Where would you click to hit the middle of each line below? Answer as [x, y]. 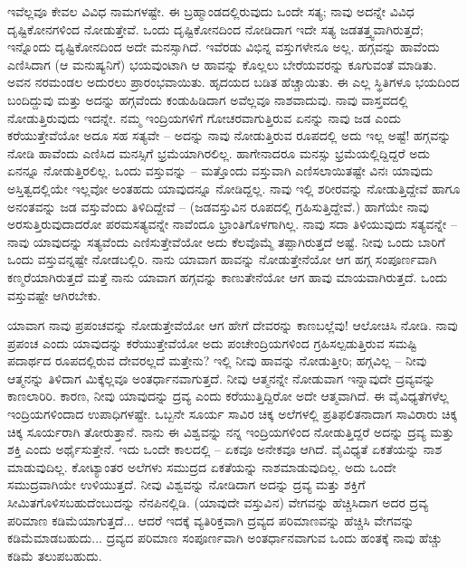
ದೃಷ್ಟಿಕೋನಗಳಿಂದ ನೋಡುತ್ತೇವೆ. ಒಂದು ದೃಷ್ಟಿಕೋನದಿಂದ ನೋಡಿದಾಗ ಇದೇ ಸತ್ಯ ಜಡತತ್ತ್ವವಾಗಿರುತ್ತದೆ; [216, 28]
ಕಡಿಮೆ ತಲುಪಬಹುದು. [55, 555]
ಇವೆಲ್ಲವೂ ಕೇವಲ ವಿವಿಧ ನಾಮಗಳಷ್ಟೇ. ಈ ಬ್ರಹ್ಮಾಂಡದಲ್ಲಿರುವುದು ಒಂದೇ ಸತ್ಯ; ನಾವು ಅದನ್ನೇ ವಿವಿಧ [211, 11]
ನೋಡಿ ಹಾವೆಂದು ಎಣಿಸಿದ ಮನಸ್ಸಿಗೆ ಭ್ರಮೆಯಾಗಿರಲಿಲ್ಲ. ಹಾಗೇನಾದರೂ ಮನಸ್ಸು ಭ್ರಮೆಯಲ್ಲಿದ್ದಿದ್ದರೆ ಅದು [219, 152]
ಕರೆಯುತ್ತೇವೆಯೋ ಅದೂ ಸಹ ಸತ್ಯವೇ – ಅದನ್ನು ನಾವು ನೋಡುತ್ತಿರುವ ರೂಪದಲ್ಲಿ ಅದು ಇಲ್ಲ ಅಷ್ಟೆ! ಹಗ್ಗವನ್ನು [229, 135]
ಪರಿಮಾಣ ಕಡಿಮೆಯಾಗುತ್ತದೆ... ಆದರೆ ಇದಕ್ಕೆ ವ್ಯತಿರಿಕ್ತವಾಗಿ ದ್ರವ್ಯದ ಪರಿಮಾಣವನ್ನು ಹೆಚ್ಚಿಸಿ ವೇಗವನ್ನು [211, 520]
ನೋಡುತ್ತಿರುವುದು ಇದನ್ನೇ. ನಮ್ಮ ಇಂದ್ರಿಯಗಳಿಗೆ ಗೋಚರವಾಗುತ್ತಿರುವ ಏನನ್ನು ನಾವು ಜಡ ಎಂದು [204, 117]
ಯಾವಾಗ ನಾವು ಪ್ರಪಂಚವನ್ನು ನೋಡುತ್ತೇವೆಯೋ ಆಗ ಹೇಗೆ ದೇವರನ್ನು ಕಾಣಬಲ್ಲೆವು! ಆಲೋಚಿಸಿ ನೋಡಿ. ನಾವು [233, 325]
